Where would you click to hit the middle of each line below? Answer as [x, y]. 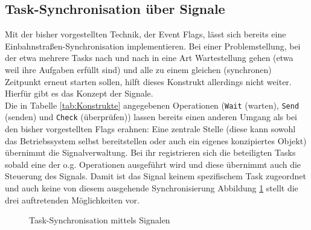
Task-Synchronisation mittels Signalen [100, 220]
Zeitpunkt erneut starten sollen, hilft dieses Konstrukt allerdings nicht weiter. [148, 81]
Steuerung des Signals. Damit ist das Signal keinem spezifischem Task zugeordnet [155, 176]
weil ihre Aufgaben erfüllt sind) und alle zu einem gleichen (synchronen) [138, 69]
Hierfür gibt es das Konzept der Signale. [79, 93]
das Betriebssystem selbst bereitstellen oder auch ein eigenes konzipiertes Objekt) [156, 140]
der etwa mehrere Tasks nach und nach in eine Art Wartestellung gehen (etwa [149, 58]
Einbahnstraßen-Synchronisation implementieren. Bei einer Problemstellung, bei [153, 46]
